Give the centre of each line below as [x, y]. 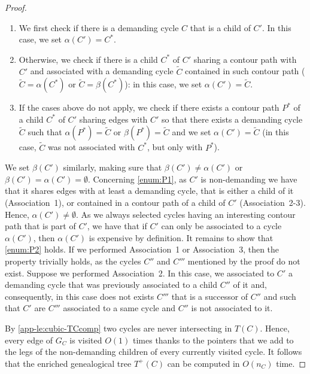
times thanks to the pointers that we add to [213, 340]
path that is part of [40, 226]
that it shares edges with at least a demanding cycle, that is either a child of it [149, 191]
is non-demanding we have [249, 179]
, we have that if [117, 226]
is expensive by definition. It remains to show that [181, 237]
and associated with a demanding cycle [102, 71]
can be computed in [203, 363]
